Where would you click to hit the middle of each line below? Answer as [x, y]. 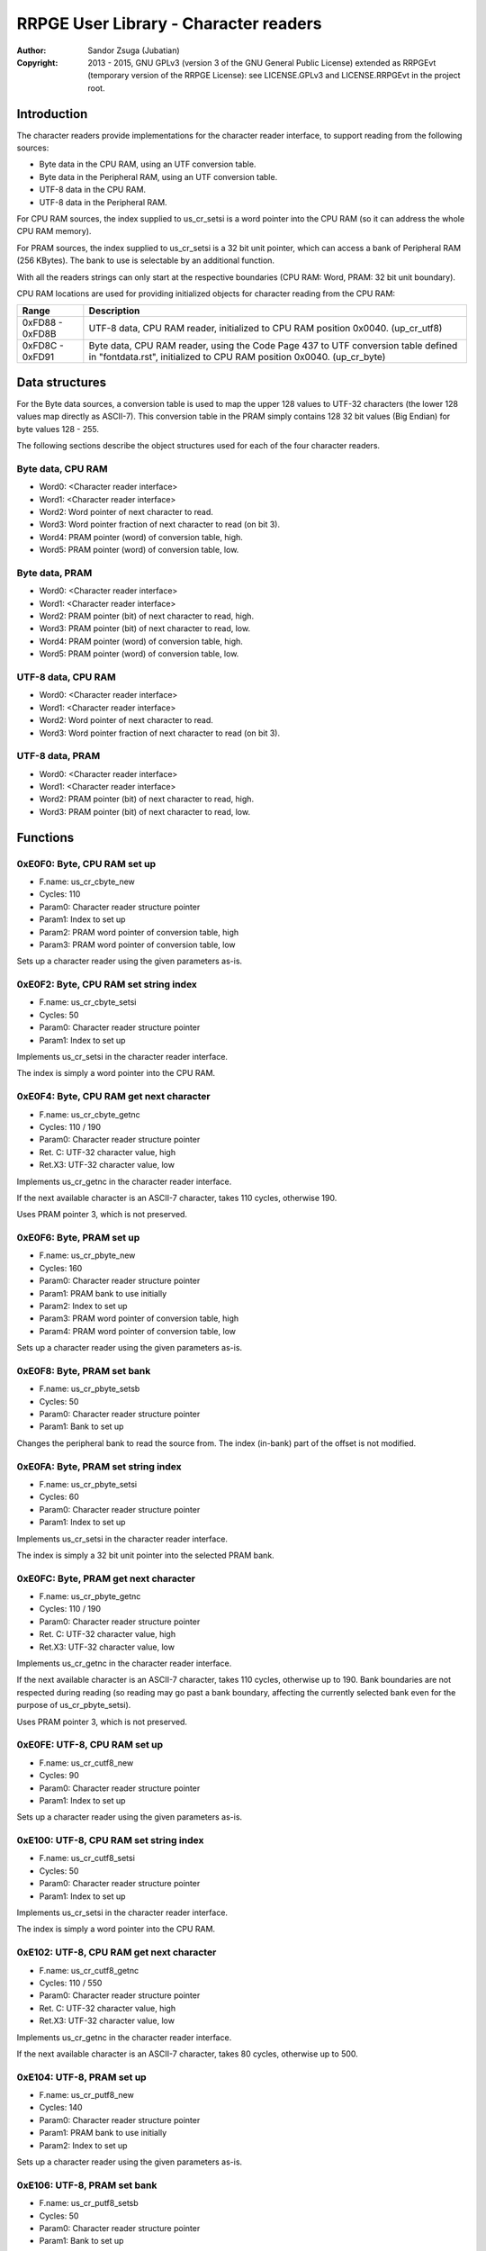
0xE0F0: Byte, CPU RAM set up [86, 863]
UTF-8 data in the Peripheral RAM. [103, 202]
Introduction [52, 114]
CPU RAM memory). [54, 231]
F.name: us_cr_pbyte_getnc [90, 1596]
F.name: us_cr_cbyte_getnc [90, 1114]
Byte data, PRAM [54, 573]
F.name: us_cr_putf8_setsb [89, 2203]
